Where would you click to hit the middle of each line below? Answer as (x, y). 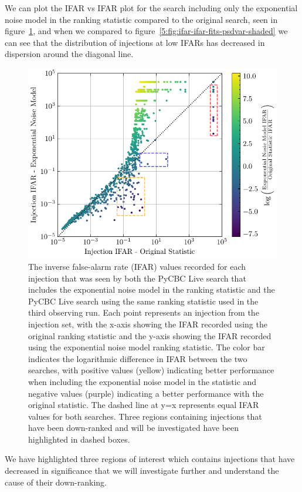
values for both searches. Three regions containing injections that (145, 416)
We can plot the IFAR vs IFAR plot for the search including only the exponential (151, 8)
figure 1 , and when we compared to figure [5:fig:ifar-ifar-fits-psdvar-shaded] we (146, 31)
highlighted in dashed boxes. (79, 439)
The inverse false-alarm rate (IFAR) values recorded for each (137, 266)
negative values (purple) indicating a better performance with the (146, 393)
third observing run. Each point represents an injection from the (144, 312)
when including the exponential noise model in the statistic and (142, 381)
